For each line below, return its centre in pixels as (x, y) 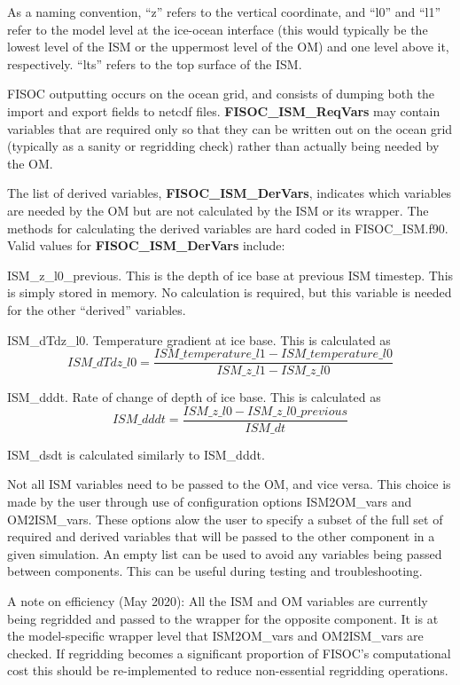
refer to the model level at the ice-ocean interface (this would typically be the (218, 29)
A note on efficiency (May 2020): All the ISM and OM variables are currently (218, 600)
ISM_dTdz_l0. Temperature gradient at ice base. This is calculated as (199, 339)
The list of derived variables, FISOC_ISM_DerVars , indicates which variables (230, 193)
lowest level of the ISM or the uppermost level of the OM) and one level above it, (228, 47)
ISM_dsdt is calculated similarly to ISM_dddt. (136, 454)
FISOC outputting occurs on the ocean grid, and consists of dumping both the (221, 94)
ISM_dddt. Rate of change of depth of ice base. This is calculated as (194, 397)
